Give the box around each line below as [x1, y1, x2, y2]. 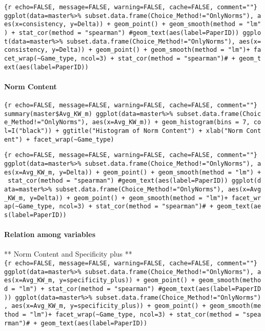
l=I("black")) [4, 127, 52, 135]
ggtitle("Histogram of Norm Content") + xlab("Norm [63, 127, 243, 135]
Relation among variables [4, 229, 95, 240]
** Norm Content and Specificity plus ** [4, 248, 132, 259]
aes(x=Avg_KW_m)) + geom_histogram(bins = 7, [92, 119, 250, 126]
